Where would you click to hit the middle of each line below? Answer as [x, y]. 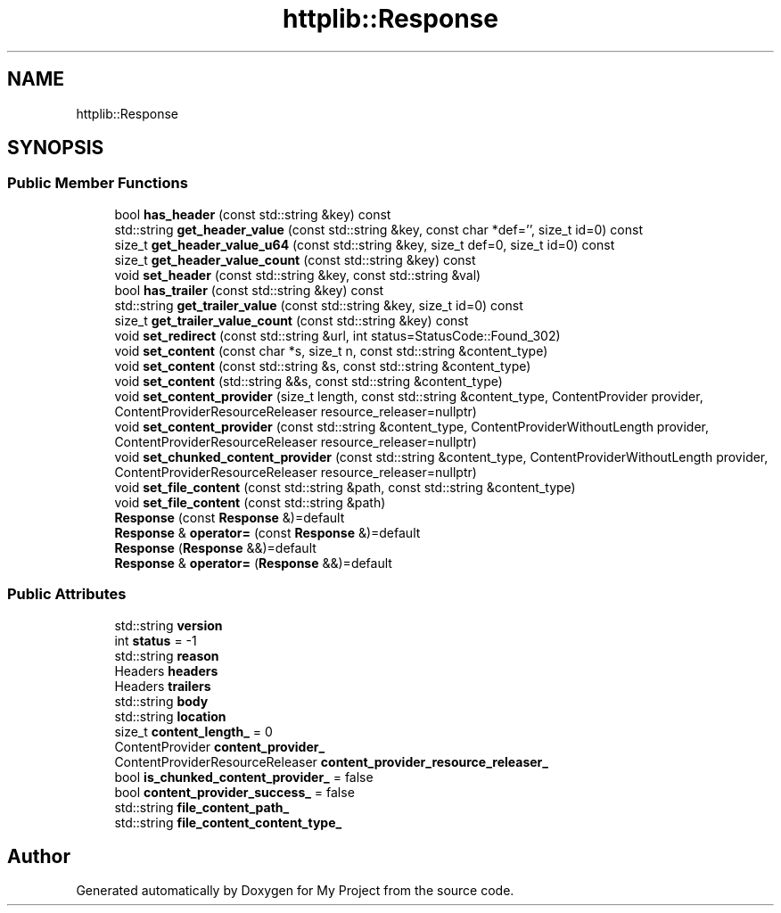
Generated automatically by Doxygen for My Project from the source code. [295, 891]
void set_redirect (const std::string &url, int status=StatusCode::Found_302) [337, 335]
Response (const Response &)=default [230, 517]
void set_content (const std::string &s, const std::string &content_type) [323, 366]
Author [39, 856]
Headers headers [166, 670]
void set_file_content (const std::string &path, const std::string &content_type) [345, 487]
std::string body [161, 701]
